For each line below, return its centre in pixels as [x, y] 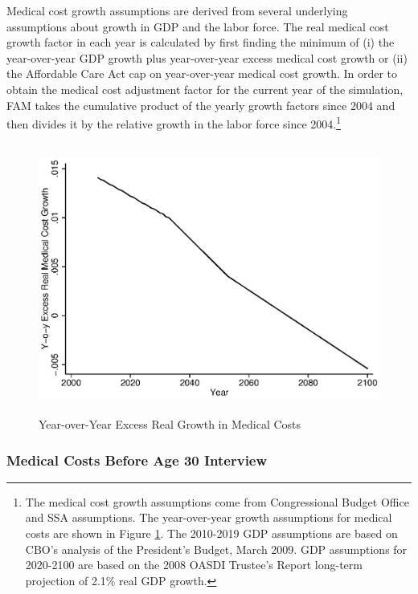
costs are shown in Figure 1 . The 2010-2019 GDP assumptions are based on [211, 533]
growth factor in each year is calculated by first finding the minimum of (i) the [201, 42]
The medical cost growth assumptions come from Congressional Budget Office [217, 501]
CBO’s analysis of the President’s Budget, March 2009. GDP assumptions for [216, 549]
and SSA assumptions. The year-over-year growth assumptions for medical [209, 517]
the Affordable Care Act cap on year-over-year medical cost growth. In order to [202, 73]
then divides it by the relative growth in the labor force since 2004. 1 [174, 122]
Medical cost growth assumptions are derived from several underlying [177, 10]
